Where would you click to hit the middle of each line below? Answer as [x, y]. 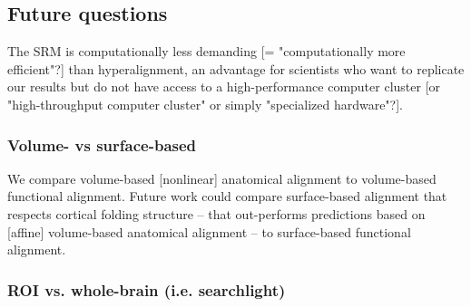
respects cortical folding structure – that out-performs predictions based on [216, 213]
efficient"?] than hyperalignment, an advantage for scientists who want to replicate [236, 68]
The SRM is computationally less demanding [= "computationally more [206, 51]
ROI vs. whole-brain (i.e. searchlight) [147, 289]
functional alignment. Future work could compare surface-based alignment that [227, 196]
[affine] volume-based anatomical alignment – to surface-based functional [209, 231]
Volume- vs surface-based [102, 144]
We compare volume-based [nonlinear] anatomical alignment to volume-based [222, 178]
